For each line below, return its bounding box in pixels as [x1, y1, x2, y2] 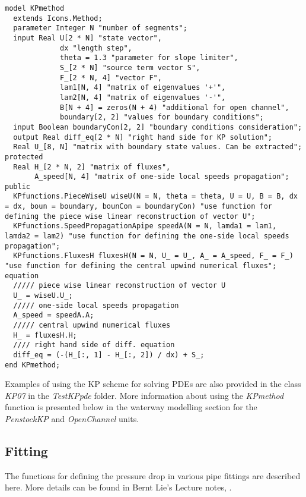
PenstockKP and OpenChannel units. [5, 413, 139, 425]
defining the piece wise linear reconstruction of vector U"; [5, 212, 256, 221]
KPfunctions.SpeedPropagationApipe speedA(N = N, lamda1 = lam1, [13, 222, 277, 231]
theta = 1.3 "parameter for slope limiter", [60, 54, 238, 62]
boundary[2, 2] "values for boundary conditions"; [60, 113, 264, 122]
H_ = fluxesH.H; [13, 331, 77, 339]
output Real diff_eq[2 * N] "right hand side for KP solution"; [13, 133, 273, 141]
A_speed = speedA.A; [13, 311, 94, 320]
